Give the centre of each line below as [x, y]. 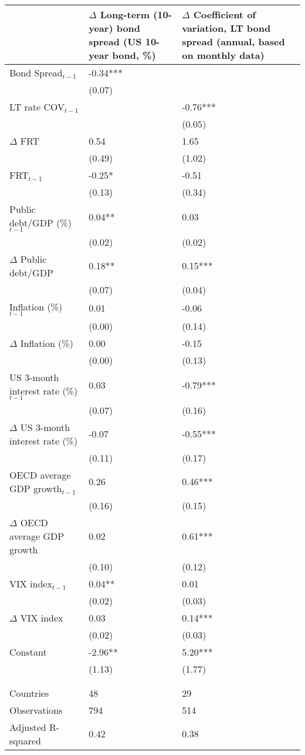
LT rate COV [37, 107]
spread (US [115, 41]
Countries [29, 693]
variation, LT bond [226, 28]
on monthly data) [223, 55]
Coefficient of [224, 14]
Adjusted [28, 727]
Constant [28, 652]
